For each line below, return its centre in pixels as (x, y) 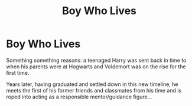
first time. (18, 72)
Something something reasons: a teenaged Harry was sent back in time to (96, 60)
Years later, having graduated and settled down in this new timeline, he (92, 84)
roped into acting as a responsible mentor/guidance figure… (79, 97)
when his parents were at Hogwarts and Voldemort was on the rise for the (96, 67)
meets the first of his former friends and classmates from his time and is (94, 90)
